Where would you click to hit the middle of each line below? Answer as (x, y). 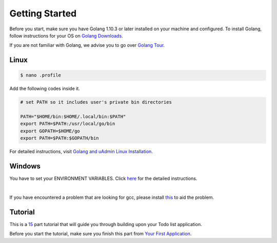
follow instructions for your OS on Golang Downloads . (66, 35)
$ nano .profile (41, 75)
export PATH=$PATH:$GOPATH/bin (60, 138)
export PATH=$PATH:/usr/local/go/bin (68, 124)
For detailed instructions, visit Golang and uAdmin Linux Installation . (81, 152)
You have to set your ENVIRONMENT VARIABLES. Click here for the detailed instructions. (103, 179)
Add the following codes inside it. (45, 89)
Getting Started (43, 13)
